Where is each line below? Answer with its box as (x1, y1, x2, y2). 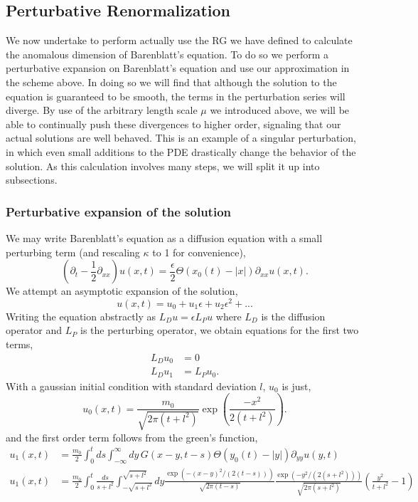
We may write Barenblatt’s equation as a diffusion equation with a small (6, 230, 323, 245)
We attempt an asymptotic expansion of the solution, (6, 283, 238, 298)
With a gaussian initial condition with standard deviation (6, 378, 257, 393)
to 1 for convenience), (152, 244, 246, 259)
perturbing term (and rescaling (6, 244, 140, 259)
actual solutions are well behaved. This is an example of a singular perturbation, (6, 130, 356, 145)
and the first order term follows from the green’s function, (6, 429, 258, 444)
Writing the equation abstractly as (6, 308, 156, 323)
